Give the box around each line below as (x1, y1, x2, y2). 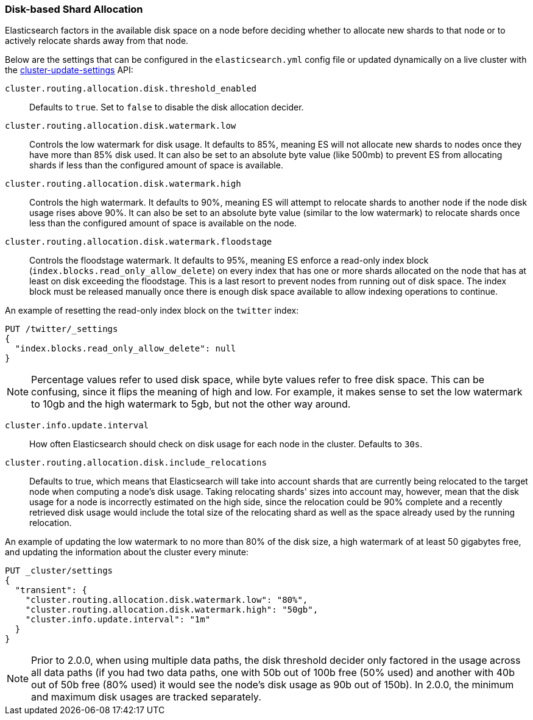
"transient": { (15, 585, 87, 596)
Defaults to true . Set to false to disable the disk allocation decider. (29, 102, 304, 113)
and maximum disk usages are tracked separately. (31, 691, 261, 704)
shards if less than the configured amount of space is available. (29, 160, 283, 171)
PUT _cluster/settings (5, 566, 113, 576)
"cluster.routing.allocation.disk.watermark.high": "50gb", (25, 605, 319, 615)
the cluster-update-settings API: (5, 65, 133, 76)
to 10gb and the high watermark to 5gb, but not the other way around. (31, 398, 351, 411)
